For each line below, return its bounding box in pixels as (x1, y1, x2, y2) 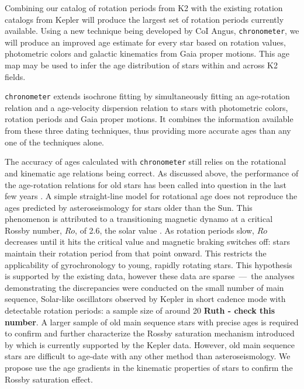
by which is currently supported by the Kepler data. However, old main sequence (5, 338, 295, 350)
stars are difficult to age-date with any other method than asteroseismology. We (5, 350, 291, 362)
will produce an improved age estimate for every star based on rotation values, (5, 36, 286, 48)
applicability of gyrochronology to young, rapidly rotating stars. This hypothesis (5, 258, 292, 270)
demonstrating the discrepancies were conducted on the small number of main (5, 281, 284, 293)
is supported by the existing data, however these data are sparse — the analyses (5, 270, 295, 282)
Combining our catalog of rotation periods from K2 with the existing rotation (5, 2, 283, 13)
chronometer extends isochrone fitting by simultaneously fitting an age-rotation (5, 90, 290, 102)
